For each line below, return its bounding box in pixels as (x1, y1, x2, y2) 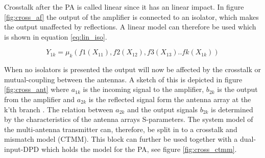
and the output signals (127, 104, 198, 114)
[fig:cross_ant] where (4, 84, 69, 94)
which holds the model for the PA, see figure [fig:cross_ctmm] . (41, 143, 237, 154)
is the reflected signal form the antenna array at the (88, 93, 251, 104)
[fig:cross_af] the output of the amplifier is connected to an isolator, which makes (4, 11, 259, 22)
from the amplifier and (4, 93, 75, 104)
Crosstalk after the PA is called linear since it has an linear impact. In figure (4, 2, 244, 12)
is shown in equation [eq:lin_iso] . (4, 31, 107, 42)
